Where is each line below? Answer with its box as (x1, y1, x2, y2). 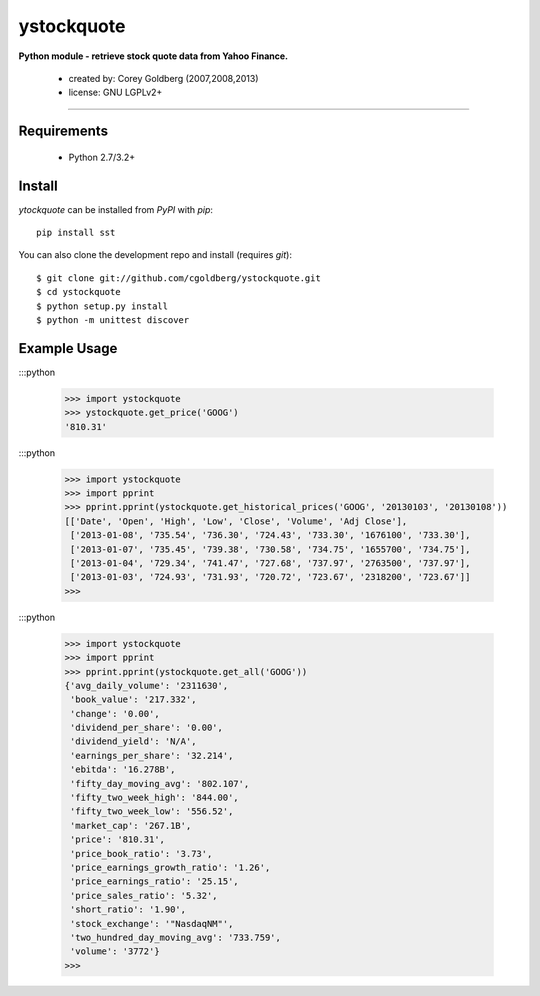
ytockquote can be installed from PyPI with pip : (18, 203, 214, 215)
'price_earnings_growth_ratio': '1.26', (70, 861, 271, 873)
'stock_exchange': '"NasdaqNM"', (70, 918, 234, 929)
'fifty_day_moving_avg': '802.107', (70, 778, 250, 789)
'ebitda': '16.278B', (70, 764, 176, 775)
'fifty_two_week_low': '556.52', (70, 806, 234, 817)
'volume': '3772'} (70, 946, 160, 957)
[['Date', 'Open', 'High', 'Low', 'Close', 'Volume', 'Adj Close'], (64, 515, 408, 527)
